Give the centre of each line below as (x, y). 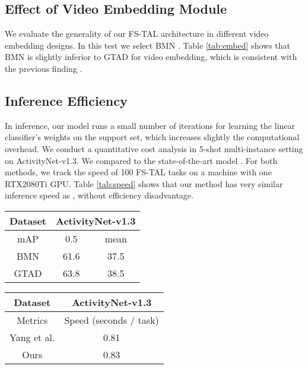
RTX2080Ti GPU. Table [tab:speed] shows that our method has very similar (144, 183)
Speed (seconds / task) (112, 320)
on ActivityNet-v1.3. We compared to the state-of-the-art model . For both (141, 160)
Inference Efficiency (66, 100)
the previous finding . (44, 68)
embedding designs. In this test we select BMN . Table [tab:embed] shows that (147, 45)
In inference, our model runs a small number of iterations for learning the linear (150, 125)
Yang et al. (32, 337)
